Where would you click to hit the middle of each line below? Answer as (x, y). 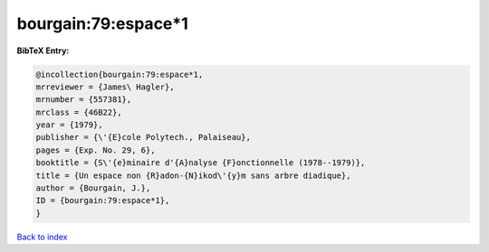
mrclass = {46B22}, (79, 112)
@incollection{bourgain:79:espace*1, (120, 74)
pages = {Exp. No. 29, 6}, (96, 150)
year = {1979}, (69, 125)
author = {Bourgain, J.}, (93, 188)
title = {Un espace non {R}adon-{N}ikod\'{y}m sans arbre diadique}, (193, 175)
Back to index (42, 237)
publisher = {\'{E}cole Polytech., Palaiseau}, (143, 137)
